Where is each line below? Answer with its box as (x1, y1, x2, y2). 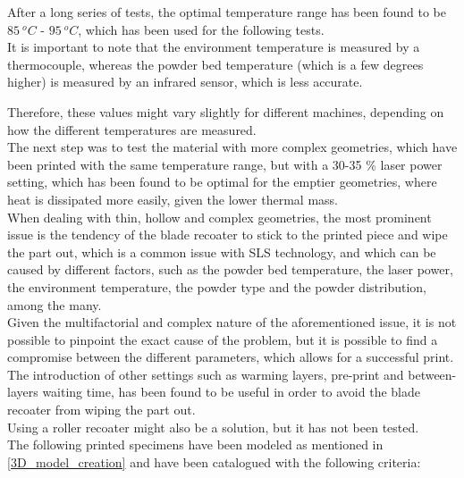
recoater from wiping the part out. (7, 400, 196, 419)
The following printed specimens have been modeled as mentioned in (7, 435, 384, 454)
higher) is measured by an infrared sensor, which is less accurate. (7, 72, 363, 91)
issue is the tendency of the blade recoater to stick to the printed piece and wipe (7, 225, 448, 244)
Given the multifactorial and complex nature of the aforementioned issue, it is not (7, 313, 457, 331)
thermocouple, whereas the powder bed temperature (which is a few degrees (7, 55, 424, 73)
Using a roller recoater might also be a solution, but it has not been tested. (7, 417, 419, 436)
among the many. (7, 295, 102, 314)
